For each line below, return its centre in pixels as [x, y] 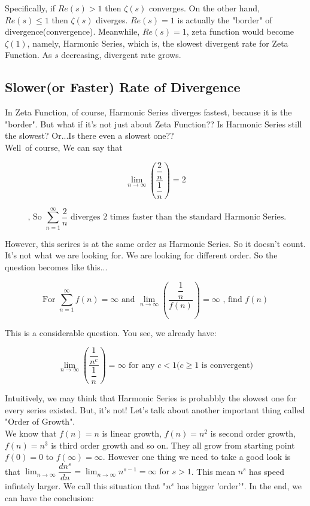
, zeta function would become [240, 31]
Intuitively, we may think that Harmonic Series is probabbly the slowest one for [151, 398]
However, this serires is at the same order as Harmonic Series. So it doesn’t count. [155, 243]
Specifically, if [30, 8]
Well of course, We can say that [64, 147]
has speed [267, 471]
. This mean [213, 471]
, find [232, 300]
